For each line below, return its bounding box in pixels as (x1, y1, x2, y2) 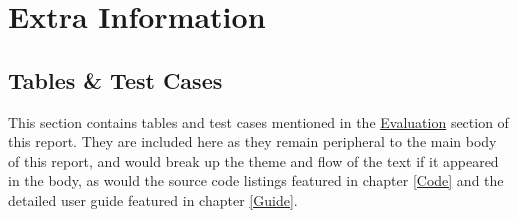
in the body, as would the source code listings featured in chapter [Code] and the (8, 170, 504, 191)
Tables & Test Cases (8, 64, 223, 95)
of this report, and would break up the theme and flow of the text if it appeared (8, 150, 499, 171)
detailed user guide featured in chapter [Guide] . (8, 189, 298, 210)
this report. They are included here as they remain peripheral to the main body (8, 131, 497, 152)
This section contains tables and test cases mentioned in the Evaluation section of (8, 111, 509, 132)
